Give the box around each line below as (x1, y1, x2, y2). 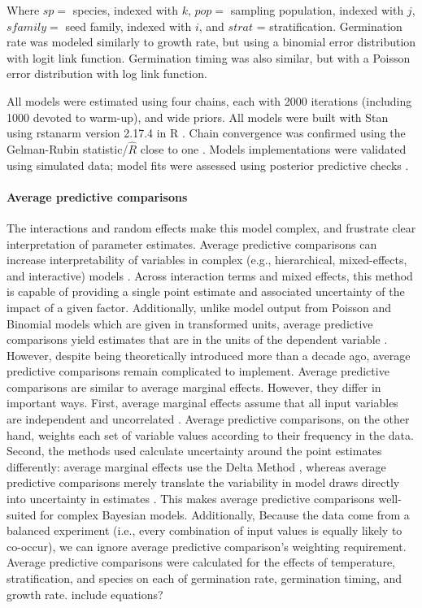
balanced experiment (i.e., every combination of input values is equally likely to (7, 522, 402, 539)
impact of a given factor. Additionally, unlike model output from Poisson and (7, 298, 391, 315)
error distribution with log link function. (7, 65, 207, 82)
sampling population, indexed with (230, 2, 404, 18)
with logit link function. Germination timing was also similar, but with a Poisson (7, 49, 411, 66)
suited (7, 506, 37, 523)
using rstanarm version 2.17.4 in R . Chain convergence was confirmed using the (7, 124, 406, 141)
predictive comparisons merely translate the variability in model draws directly (7, 474, 400, 491)
